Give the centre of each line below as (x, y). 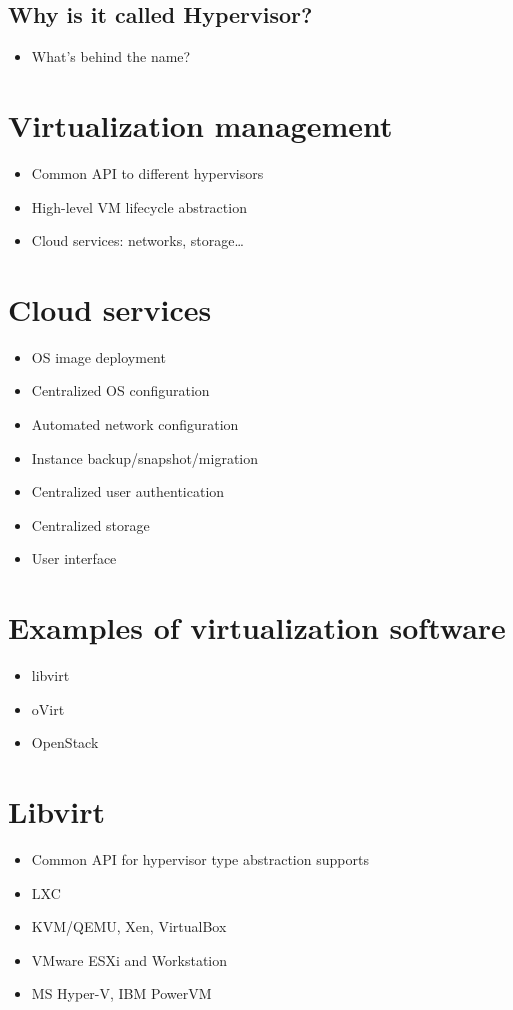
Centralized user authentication (128, 491)
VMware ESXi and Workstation (129, 959)
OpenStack (65, 742)
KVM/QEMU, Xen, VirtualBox (129, 926)
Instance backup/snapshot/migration (145, 457)
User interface (74, 558)
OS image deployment (98, 356)
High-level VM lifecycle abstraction (139, 206)
